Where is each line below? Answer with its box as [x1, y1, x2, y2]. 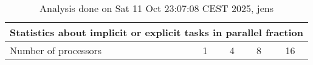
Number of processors [10, 43, 102, 57]
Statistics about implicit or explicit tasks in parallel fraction [10, 25, 304, 39]
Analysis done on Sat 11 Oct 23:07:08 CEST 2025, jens [40, 1, 273, 15]
